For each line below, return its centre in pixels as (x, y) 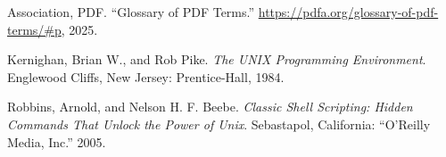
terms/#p (34, 29)
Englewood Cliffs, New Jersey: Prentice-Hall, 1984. (146, 76)
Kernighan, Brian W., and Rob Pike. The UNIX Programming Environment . (217, 59)
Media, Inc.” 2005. (57, 141)
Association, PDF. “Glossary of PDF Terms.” (131, 12)
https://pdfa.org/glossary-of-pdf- (348, 12)
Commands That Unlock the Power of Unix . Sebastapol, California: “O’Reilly (219, 124)
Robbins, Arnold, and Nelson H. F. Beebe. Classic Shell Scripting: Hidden (210, 107)
